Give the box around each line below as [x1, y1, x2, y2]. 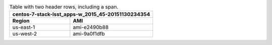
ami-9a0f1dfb [73, 30, 105, 37]
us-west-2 [12, 30, 37, 37]
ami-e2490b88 [73, 24, 109, 31]
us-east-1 [12, 24, 35, 31]
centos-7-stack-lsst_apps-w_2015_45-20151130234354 [12, 11, 151, 18]
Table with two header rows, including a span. [9, 3, 118, 10]
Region [12, 17, 30, 24]
